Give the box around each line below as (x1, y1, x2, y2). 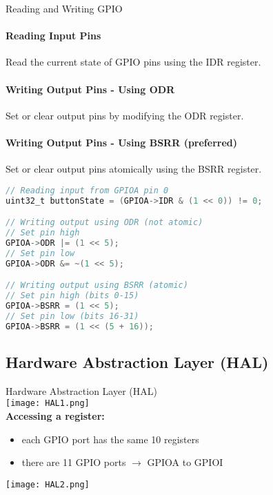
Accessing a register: (6, 409, 105, 423)
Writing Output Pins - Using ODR (6, 81, 175, 96)
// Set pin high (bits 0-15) (6, 291, 139, 301)
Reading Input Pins (6, 28, 101, 43)
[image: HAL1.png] (6, 398, 90, 409)
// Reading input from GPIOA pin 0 (6, 185, 169, 195)
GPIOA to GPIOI (147, 455, 223, 469)
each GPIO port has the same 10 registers (21, 431, 199, 446)
